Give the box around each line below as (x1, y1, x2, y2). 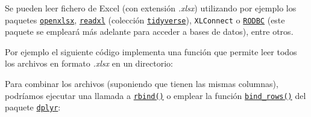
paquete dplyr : (5, 101, 61, 113)
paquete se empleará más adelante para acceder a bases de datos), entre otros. (5, 25, 294, 38)
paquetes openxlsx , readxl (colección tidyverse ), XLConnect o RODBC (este (5, 13, 285, 26)
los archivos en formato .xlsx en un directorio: (5, 57, 173, 70)
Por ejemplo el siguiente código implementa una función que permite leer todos (5, 45, 297, 58)
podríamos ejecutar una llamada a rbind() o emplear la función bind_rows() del (5, 89, 306, 101)
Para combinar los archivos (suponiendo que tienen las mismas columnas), (5, 77, 278, 90)
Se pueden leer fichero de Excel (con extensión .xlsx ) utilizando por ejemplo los (5, 2, 297, 14)
